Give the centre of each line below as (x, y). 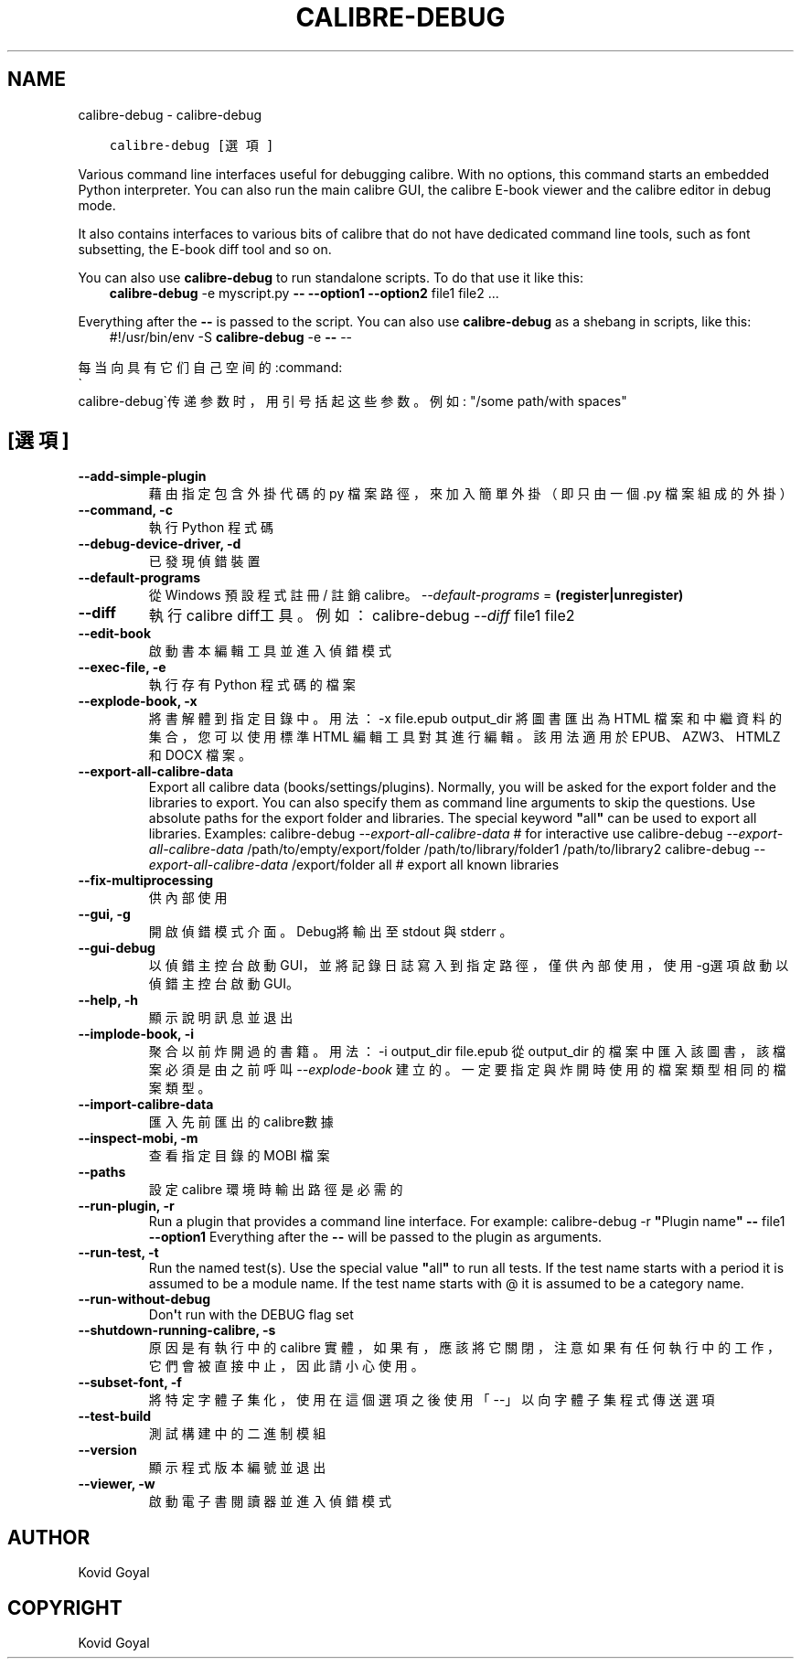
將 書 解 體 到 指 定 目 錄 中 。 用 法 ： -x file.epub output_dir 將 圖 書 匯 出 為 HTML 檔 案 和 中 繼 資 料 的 (465, 719)
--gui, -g (104, 914)
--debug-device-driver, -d (160, 544)
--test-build (115, 1416)
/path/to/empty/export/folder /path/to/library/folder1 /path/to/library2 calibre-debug (499, 849)
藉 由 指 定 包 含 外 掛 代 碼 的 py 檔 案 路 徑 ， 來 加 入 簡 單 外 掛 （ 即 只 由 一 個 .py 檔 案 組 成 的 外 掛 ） (470, 494)
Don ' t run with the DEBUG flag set (251, 1315)
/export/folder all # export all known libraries (425, 865)
